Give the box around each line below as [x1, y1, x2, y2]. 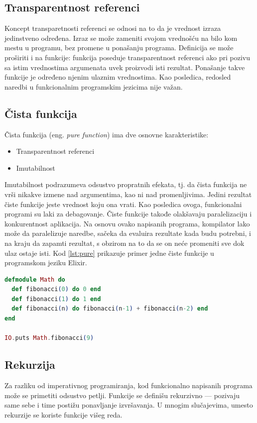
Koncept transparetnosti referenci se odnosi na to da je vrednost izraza [4, 23, 221, 33]
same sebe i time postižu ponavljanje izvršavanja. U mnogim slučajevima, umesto [4, 400, 253, 410]
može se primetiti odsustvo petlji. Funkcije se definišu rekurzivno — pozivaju [4, 390, 240, 400]
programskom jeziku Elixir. [4, 257, 87, 268]
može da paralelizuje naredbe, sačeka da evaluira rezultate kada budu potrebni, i [4, 228, 251, 238]
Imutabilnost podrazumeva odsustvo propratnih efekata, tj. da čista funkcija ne [4, 179, 247, 190]
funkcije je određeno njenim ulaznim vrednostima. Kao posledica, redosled [4, 72, 231, 82]
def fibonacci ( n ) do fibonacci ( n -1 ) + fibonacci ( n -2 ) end [11, 305, 208, 313]
